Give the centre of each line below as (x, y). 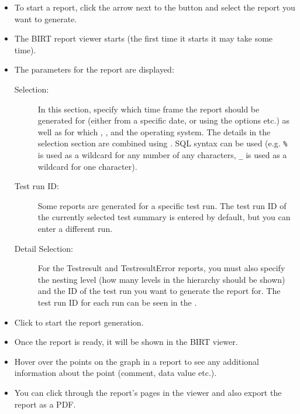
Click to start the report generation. (79, 322)
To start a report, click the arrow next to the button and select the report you (155, 7)
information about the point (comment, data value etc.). (115, 373)
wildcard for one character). (87, 166)
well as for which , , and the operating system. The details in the (154, 131)
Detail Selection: (44, 248)
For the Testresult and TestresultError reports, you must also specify (161, 268)
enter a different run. (75, 229)
